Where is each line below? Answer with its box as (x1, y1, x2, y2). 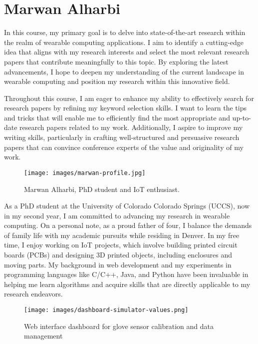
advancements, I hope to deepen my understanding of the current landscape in (4, 66, 245, 76)
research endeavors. (4, 288, 63, 299)
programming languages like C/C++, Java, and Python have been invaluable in (4, 269, 249, 279)
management (24, 330, 63, 341)
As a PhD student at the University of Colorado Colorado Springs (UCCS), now (4, 200, 250, 211)
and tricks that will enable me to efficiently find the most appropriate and (4, 112, 230, 122)
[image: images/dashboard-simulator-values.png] (24, 306, 189, 314)
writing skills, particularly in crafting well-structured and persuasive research (4, 132, 240, 142)
